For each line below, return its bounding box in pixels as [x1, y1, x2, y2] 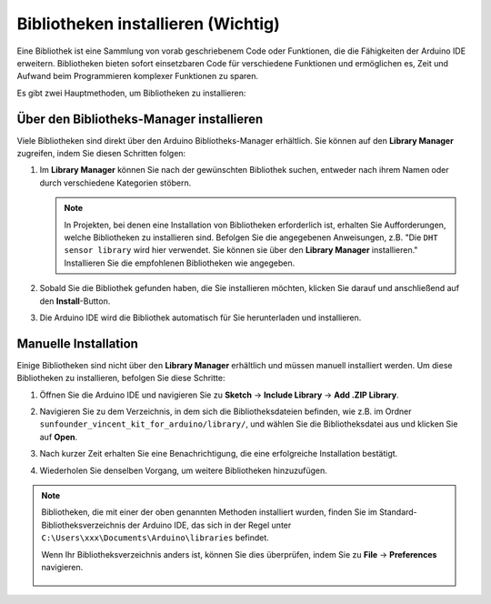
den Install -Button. [39, 296, 111, 307]
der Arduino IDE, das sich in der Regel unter [127, 519, 292, 530]
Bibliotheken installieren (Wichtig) [16, 14, 281, 34]
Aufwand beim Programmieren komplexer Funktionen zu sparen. [16, 71, 259, 82]
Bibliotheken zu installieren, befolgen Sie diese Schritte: [16, 373, 225, 384]
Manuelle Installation [16, 336, 138, 351]
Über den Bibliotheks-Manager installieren [16, 111, 264, 126]
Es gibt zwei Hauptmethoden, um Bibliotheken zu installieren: [16, 87, 246, 98]
